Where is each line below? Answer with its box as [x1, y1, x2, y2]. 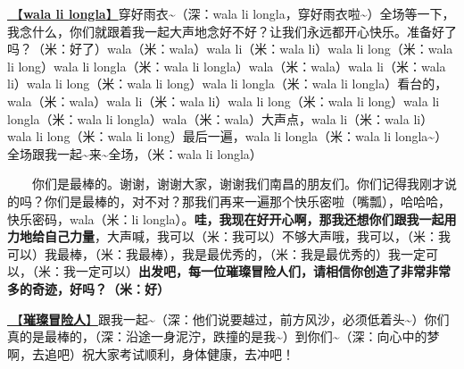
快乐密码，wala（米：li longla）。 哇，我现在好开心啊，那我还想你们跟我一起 [7, 209, 444, 228]
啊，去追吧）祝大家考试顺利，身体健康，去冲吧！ [7, 344, 294, 363]
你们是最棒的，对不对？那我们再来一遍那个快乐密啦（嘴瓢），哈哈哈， [44, 191, 451, 210]
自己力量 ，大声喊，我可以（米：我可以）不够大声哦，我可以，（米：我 [44, 227, 451, 246]
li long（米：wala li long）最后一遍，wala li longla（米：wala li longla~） [36, 127, 448, 146]
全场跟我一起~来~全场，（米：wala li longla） [7, 144, 262, 163]
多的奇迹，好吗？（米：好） [7, 279, 170, 298]
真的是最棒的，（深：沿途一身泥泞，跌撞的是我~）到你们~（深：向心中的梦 [7, 327, 440, 346]
